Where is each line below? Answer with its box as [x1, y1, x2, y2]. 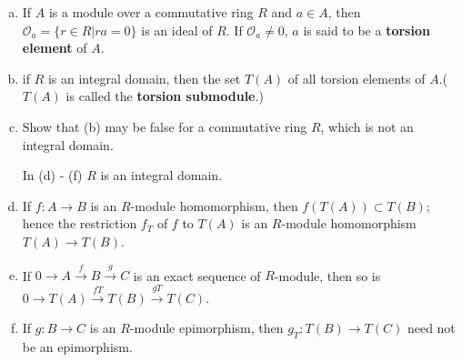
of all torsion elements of [287, 68, 426, 87]
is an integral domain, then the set [47, 68, 241, 87]
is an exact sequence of [133, 266, 261, 285]
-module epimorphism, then [129, 318, 284, 337]
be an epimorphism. [22, 337, 133, 357]
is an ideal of [141, 20, 213, 39]
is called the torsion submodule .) [65, 86, 264, 106]
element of [22, 38, 87, 57]
